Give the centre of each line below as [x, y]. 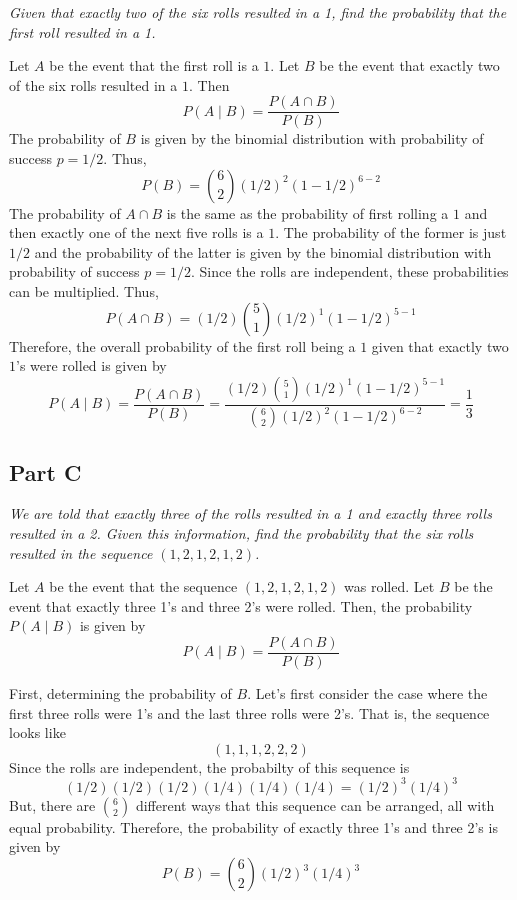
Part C [45, 471]
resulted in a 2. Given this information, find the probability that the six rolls [241, 532]
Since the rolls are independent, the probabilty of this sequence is [209, 766]
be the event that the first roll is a [154, 65]
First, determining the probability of [120, 692]
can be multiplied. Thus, [84, 291]
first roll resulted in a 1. [82, 31]
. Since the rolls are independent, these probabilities [349, 271]
